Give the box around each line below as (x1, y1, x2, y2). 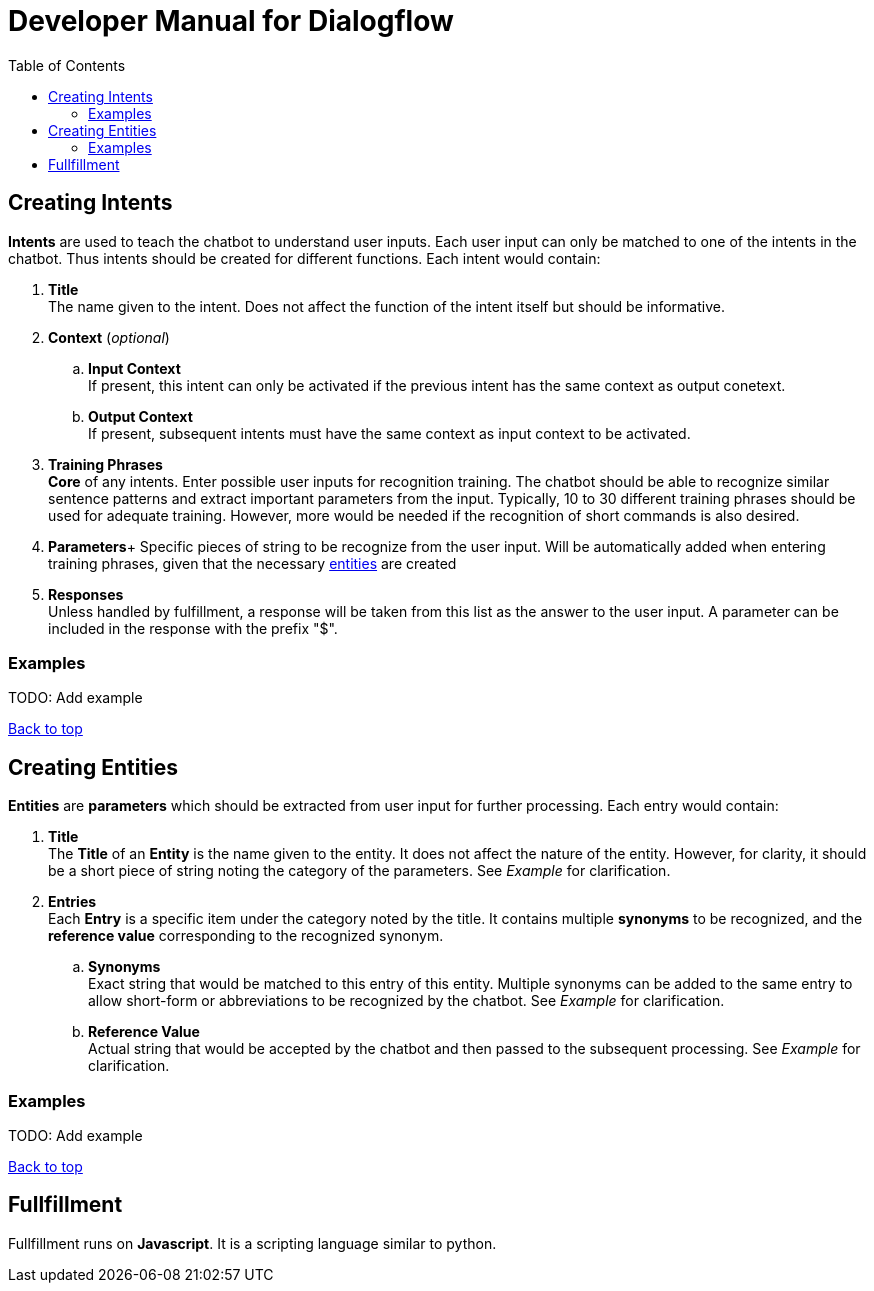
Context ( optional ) (48, 328, 170, 346)
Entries (48, 893, 97, 911)
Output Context (88, 407, 193, 425)
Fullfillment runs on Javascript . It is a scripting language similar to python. (8, 1234, 497, 1252)
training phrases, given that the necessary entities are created (48, 554, 457, 572)
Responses (48, 585, 124, 603)
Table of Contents (8, 56, 126, 74)
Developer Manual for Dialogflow (8, 4, 454, 38)
